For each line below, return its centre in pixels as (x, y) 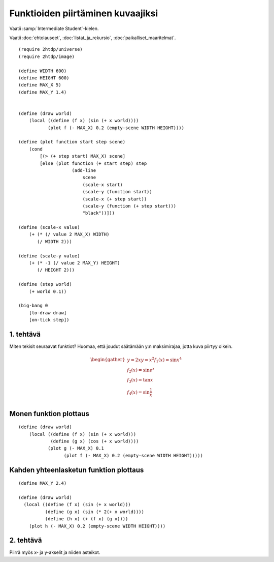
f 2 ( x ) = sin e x (141, 370)
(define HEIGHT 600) (44, 78)
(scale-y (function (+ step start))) (129, 206)
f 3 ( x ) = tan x (140, 380)
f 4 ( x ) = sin (138, 393)
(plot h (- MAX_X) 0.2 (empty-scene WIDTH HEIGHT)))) (97, 526)
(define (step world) (45, 284)
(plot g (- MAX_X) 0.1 (76, 448)
